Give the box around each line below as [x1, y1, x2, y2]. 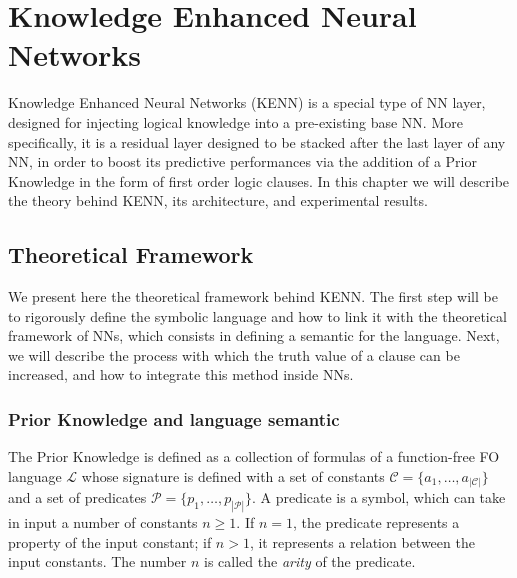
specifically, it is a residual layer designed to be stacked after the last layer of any [8, 131, 506, 152]
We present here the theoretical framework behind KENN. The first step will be [8, 286, 498, 307]
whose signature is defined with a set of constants [81, 465, 385, 486]
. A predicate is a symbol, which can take [251, 487, 506, 508]
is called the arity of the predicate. [204, 551, 416, 572]
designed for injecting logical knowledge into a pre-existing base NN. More [8, 111, 463, 132]
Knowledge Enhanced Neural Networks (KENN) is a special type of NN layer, [8, 92, 486, 113]
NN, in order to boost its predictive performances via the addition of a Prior [8, 151, 477, 172]
